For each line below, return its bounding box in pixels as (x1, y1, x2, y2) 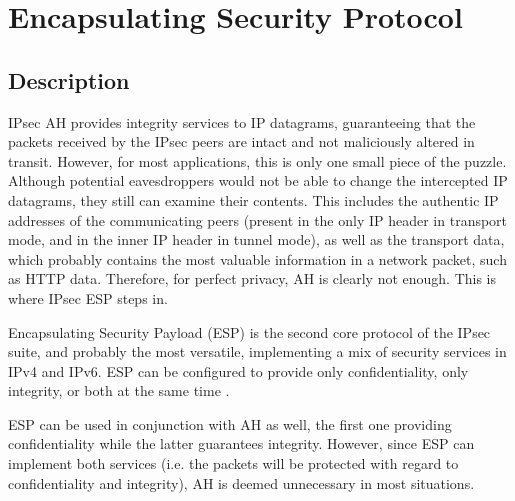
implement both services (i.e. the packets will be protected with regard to (8, 453, 459, 474)
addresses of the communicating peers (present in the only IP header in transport (8, 209, 508, 230)
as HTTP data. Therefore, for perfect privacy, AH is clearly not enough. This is (8, 268, 497, 289)
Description (8, 64, 130, 95)
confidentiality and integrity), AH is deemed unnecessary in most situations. (8, 472, 475, 493)
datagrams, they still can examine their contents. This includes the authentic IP (8, 189, 499, 210)
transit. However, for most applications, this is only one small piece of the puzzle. (8, 150, 507, 171)
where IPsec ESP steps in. (8, 287, 168, 308)
